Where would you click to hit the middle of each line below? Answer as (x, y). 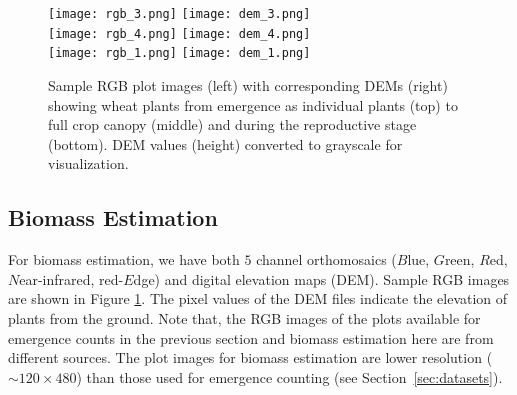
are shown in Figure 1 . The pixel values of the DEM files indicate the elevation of (258, 298)
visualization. (88, 163)
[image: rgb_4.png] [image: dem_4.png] (179, 33)
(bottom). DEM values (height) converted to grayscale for (225, 143)
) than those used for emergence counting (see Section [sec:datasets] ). (289, 376)
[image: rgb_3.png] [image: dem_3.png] (179, 14)
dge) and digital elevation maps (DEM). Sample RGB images (321, 278)
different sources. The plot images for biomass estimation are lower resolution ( (250, 357)
